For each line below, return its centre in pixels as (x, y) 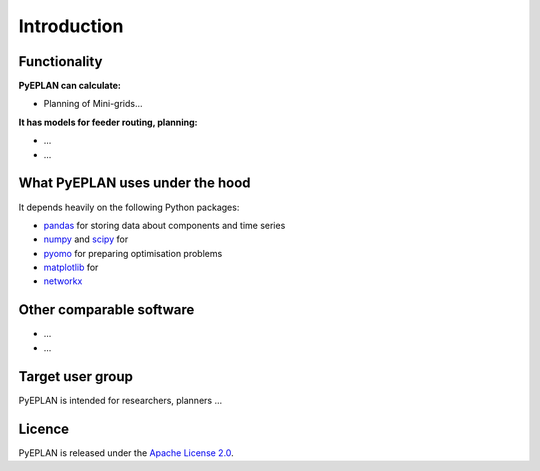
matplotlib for (71, 267)
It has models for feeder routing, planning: (108, 122)
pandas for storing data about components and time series (164, 225)
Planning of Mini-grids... (93, 104)
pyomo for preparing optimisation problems (133, 253)
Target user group (76, 376)
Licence (44, 428)
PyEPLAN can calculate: (70, 86)
